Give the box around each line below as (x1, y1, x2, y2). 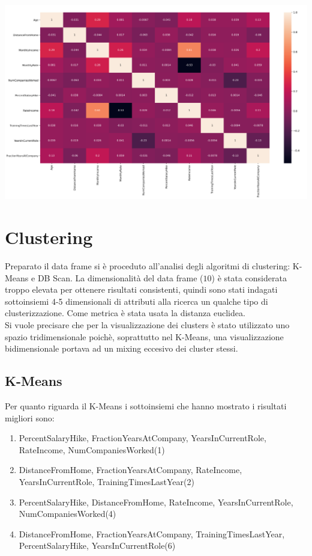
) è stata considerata (211, 271, 287, 284)
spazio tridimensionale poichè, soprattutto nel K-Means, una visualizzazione (5, 330, 284, 343)
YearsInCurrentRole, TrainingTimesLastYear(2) (19, 475, 194, 487)
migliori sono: (5, 411, 55, 424)
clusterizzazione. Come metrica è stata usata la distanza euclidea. (5, 307, 245, 319)
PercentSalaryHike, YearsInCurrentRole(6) (19, 539, 176, 552)
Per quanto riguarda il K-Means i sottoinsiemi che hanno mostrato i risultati (5, 400, 287, 412)
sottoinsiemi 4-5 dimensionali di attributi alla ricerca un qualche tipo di (5, 295, 268, 307)
